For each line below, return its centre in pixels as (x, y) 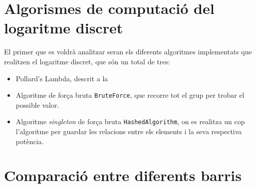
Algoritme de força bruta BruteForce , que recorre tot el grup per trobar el (130, 95)
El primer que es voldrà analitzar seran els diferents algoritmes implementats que (128, 52)
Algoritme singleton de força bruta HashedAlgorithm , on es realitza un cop (130, 121)
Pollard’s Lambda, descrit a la (62, 78)
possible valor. (37, 104)
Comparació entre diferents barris (123, 175)
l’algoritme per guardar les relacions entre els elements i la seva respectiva (129, 131)
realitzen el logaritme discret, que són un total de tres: (87, 61)
